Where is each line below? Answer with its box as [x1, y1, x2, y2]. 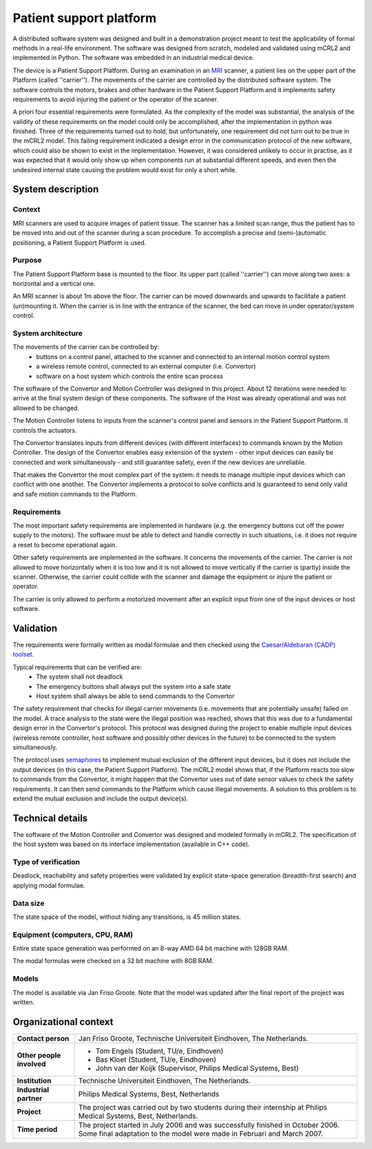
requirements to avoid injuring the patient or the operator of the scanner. [12, 95, 218, 103]
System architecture [12, 329, 83, 338]
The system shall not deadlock [36, 672, 123, 681]
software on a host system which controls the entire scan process [36, 372, 223, 380]
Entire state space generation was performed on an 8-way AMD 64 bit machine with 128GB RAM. [12, 944, 289, 953]
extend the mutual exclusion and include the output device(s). [12, 794, 189, 803]
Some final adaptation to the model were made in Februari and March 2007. [78, 1128, 323, 1138]
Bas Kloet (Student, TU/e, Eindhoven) [95, 1055, 217, 1064]
